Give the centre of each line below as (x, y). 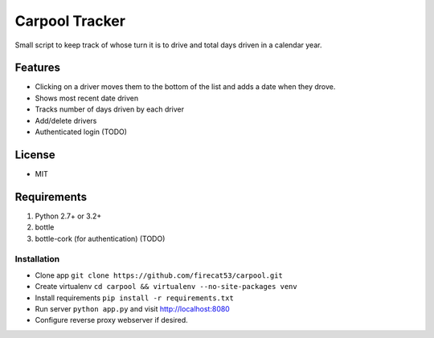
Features (37, 68)
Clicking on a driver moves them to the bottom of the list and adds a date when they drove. (185, 87)
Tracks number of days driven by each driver (110, 109)
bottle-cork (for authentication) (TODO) (100, 238)
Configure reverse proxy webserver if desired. (111, 320)
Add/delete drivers (66, 120)
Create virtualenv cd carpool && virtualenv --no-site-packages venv (166, 287)
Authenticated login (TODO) (81, 132)
